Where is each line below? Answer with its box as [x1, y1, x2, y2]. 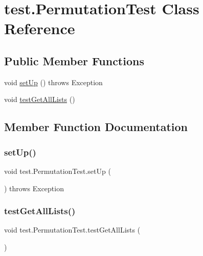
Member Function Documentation [4, 119, 188, 135]
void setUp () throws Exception [4, 76, 103, 87]
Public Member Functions [4, 53, 144, 68]
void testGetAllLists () [4, 94, 75, 105]
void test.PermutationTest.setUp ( [4, 165, 111, 176]
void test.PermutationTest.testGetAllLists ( [4, 224, 141, 235]
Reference [4, 18, 75, 39]
